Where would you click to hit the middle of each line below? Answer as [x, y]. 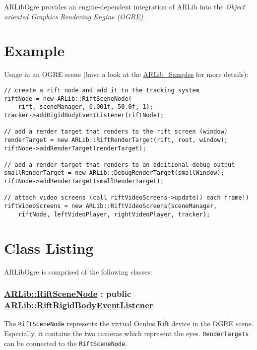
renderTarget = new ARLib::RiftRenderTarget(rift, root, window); [116, 140]
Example [34, 50]
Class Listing [49, 247]
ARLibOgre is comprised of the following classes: [78, 271]
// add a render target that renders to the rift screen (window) [116, 132]
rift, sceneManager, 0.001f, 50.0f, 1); [86, 107]
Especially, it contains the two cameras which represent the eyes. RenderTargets [127, 333]
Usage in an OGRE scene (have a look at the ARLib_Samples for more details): [126, 74]
